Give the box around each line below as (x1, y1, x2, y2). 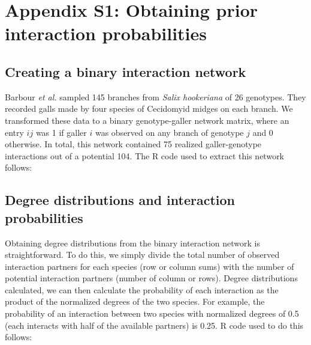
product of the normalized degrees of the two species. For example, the (5, 295, 265, 308)
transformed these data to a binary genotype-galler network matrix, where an (5, 114, 289, 126)
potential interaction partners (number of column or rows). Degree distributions (5, 272, 298, 284)
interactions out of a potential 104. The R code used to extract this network (5, 149, 285, 162)
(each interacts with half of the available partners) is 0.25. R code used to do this (5, 319, 304, 331)
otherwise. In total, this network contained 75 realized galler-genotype (5, 138, 262, 150)
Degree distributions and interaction (5, 191, 235, 209)
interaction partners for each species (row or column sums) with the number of (5, 260, 294, 272)
